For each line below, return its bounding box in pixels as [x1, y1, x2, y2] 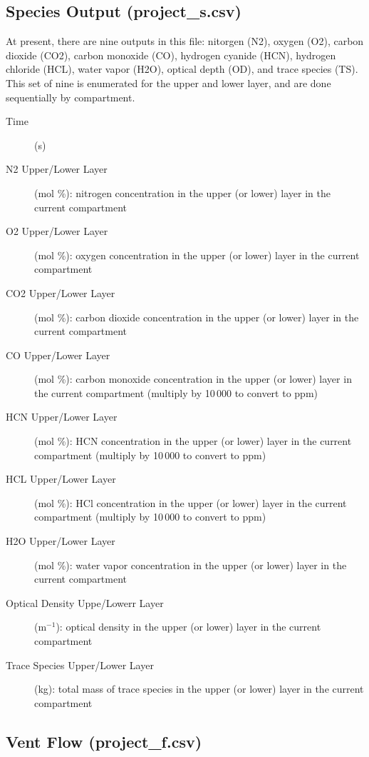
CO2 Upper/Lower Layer [6, 285, 115, 300]
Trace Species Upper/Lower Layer [6, 657, 154, 672]
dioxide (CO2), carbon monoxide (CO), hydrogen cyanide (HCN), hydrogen [6, 47, 336, 62]
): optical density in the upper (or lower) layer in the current [56, 619, 321, 634]
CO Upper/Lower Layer [6, 347, 110, 362]
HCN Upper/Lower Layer [6, 409, 118, 424]
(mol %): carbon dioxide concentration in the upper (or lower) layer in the [34, 309, 359, 324]
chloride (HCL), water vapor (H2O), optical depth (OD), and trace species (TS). [6, 61, 358, 76]
